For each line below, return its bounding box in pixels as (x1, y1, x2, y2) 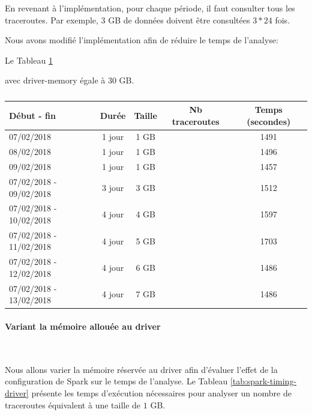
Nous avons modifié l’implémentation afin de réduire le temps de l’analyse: (5, 34, 278, 46)
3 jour (102, 181, 124, 193)
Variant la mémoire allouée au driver (5, 320, 161, 332)
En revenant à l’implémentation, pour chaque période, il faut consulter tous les (5, 2, 295, 14)
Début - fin (9, 109, 56, 121)
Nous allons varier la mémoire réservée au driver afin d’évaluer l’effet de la (5, 363, 278, 375)
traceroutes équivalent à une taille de (5, 398, 141, 411)
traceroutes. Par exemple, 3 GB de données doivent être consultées (5, 13, 250, 26)
